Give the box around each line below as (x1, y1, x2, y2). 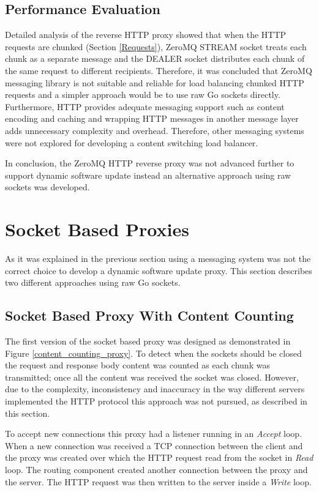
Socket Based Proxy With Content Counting (5, 306, 294, 325)
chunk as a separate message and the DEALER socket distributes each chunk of (5, 52, 305, 65)
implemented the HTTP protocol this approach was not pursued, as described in (5, 395, 307, 407)
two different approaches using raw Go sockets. (5, 276, 181, 289)
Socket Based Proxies (5, 217, 189, 242)
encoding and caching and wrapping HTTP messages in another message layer (5, 112, 299, 125)
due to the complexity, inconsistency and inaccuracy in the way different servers (5, 382, 305, 395)
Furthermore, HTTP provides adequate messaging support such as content (5, 100, 285, 113)
